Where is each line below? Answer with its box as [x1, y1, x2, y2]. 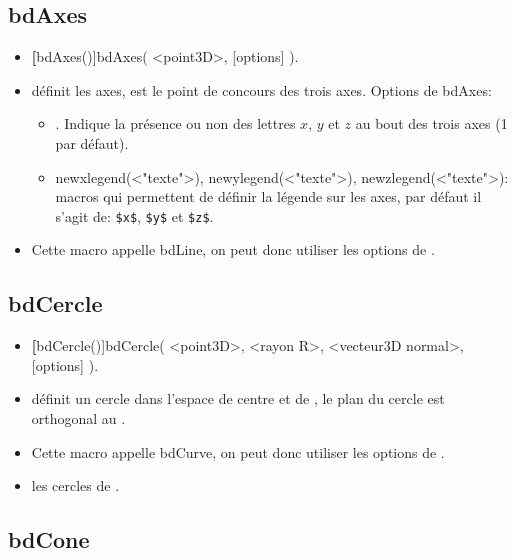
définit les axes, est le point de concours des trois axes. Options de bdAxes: [31, 79, 492, 100]
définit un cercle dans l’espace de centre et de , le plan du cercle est [31, 388, 445, 409]
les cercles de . [31, 475, 120, 496]
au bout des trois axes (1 [355, 113, 508, 134]
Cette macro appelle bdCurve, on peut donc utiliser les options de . [31, 441, 445, 462]
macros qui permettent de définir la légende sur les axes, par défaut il [55, 186, 482, 207]
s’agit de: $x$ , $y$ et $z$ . [55, 205, 214, 226]
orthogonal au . [31, 408, 126, 428]
